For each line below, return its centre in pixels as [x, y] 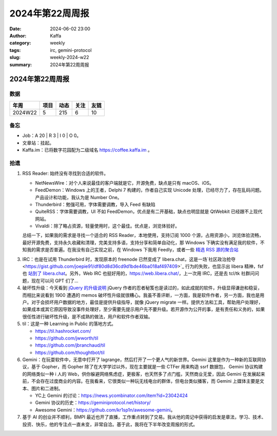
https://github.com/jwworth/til [67, 338]
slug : [15, 57]
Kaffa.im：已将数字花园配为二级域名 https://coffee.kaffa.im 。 [87, 150]
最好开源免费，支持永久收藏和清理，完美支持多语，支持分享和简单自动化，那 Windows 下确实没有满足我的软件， [141, 242]
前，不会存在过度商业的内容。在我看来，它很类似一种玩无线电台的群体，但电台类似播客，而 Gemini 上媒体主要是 [141, 381]
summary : [21, 65]
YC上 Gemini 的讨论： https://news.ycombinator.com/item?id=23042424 [112, 395]
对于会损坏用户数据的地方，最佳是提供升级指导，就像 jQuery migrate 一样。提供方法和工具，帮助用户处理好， [147, 302]
